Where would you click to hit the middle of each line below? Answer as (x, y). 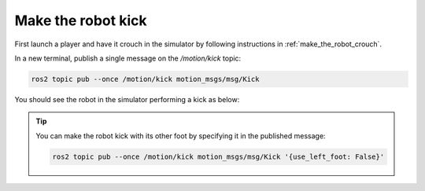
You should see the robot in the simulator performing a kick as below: (127, 99)
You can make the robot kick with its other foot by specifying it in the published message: (181, 136)
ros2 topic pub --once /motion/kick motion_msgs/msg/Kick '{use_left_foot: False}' (218, 156)
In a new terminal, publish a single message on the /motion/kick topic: (128, 58)
